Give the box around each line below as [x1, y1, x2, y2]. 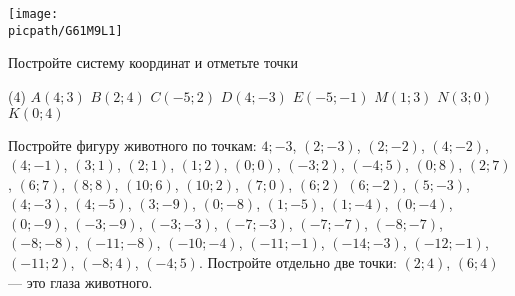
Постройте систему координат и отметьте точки [8, 52, 298, 73]
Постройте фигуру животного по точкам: [8, 134, 257, 155]
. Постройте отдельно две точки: [198, 252, 397, 273]
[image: [8, 7, 59, 21]
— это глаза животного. [8, 271, 153, 292]
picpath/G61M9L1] [8, 23, 123, 38]
